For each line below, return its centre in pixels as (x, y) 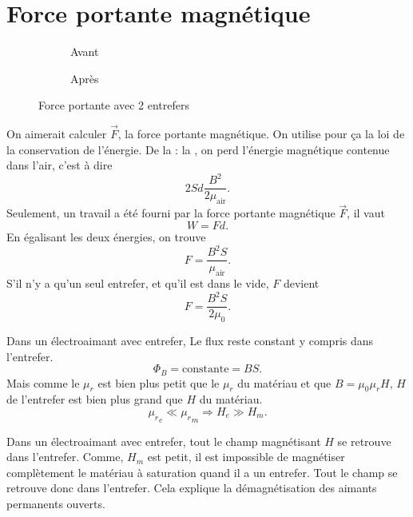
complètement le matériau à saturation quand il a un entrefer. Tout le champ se (202, 472)
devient (301, 283)
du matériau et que (284, 382)
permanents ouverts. (56, 503)
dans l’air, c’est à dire (60, 165)
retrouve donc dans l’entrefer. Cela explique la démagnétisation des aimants (192, 488)
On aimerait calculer (57, 134)
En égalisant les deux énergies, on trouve (106, 237)
